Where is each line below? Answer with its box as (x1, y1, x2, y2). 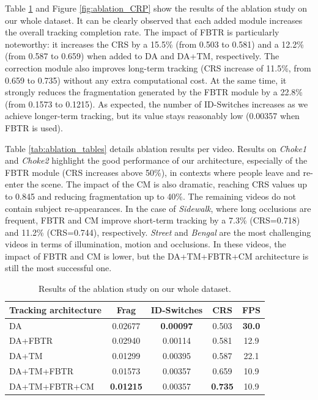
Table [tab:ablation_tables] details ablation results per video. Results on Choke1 (5, 142, 307, 155)
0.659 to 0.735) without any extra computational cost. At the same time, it (5, 73, 287, 86)
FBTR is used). (5, 121, 63, 134)
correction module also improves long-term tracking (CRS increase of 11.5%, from (5, 61, 311, 74)
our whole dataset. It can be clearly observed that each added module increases (5, 13, 303, 26)
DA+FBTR (9, 334, 53, 347)
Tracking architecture (9, 303, 102, 316)
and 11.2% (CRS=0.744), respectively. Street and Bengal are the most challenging (5, 225, 311, 238)
